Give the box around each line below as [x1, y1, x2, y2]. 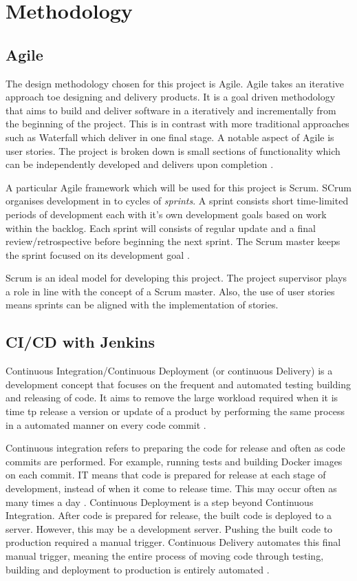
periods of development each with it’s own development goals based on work [6, 207, 327, 221]
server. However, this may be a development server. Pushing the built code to [6, 521, 333, 536]
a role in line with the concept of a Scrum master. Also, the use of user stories [6, 284, 335, 298]
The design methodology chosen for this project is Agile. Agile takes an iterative [6, 76, 345, 90]
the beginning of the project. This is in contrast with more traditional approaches [6, 116, 349, 131]
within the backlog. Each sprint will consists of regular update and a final [6, 220, 316, 235]
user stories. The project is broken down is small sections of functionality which [6, 143, 340, 158]
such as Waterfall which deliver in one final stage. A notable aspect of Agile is [6, 129, 334, 144]
